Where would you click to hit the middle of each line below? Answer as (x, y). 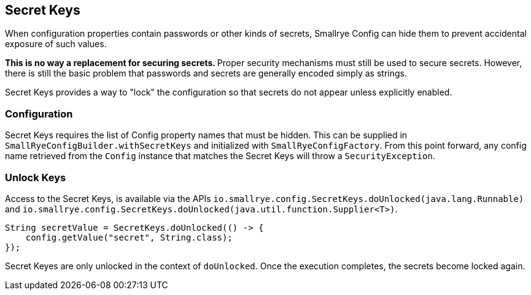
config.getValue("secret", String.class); (129, 237)
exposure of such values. (56, 44)
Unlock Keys (36, 177)
